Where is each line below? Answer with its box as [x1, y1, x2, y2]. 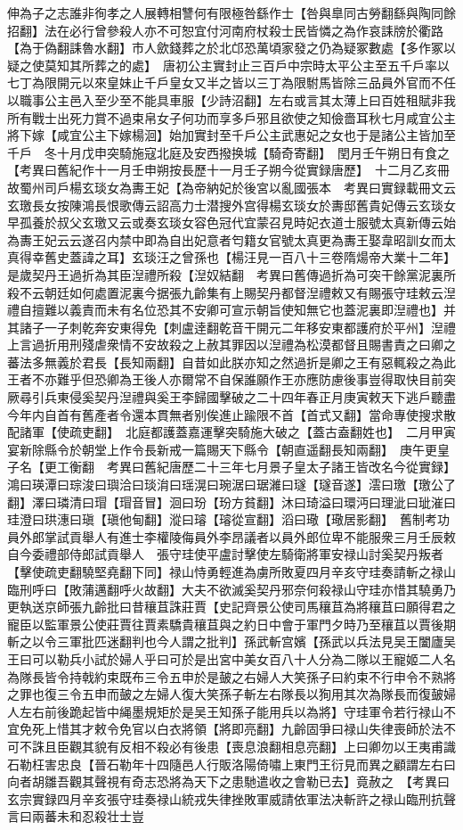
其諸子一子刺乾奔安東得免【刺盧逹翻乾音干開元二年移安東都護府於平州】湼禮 [7, 317, 456, 336]
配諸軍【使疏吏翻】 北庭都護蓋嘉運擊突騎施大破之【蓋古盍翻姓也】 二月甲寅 [7, 423, 456, 441]
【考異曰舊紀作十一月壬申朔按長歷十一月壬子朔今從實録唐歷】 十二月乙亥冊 [7, 160, 450, 179]
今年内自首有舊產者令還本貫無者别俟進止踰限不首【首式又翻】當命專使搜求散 [7, 405, 456, 423]
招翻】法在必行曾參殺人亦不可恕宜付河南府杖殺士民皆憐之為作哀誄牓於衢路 [7, 21, 443, 39]
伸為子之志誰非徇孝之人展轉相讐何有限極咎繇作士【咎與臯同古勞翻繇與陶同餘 [7, 4, 456, 21]
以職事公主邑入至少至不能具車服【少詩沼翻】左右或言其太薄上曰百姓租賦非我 [7, 90, 456, 109]
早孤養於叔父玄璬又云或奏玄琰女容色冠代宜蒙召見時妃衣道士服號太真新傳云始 [7, 213, 456, 232]
